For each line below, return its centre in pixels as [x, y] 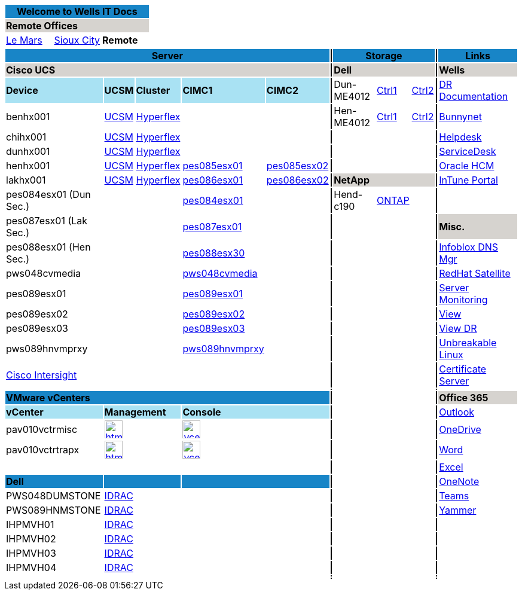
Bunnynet [460, 117]
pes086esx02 [297, 180]
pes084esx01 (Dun [48, 194]
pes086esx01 [213, 180]
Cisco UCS [31, 70]
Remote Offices [42, 26]
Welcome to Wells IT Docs [77, 11]
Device [22, 90]
